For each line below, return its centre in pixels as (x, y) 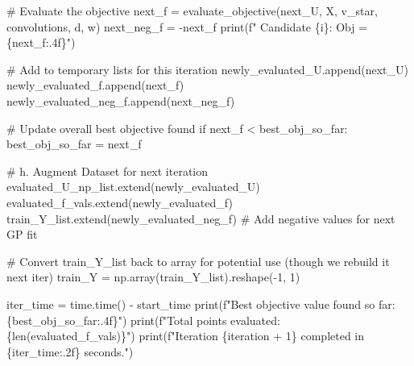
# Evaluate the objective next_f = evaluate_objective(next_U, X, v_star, (192, 10)
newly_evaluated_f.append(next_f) (95, 85)
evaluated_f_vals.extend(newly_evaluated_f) (120, 202)
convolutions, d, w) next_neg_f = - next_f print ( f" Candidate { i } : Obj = (187, 26)
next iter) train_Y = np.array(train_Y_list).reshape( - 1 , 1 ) (153, 277)
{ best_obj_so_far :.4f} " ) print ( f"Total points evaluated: (143, 320)
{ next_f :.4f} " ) (41, 42)
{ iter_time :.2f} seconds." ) (70, 351)
